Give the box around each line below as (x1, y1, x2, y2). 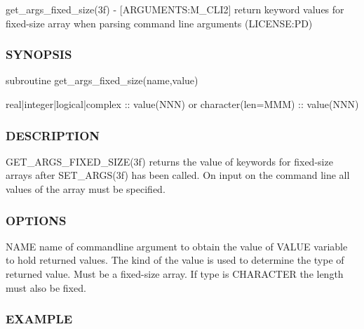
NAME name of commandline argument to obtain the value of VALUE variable (6, 239, 348, 253)
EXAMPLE (6, 310, 73, 328)
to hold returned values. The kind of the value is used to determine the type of (6, 253, 344, 267)
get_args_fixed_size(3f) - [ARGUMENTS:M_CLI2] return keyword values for (6, 2, 344, 16)
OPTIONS (6, 211, 67, 229)
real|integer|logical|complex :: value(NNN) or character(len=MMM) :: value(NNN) (6, 97, 359, 111)
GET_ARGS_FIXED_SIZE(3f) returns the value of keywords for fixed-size (6, 154, 333, 168)
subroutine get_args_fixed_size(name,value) (6, 73, 198, 88)
